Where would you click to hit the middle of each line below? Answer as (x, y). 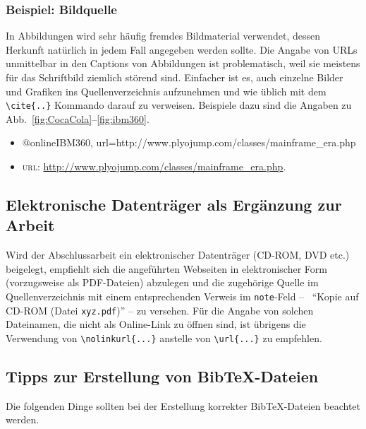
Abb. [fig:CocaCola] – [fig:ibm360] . (78, 118)
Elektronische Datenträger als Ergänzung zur (174, 205)
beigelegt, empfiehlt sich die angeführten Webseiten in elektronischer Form (166, 268)
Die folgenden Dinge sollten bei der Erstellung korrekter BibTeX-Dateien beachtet (183, 405)
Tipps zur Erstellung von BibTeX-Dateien (162, 376)
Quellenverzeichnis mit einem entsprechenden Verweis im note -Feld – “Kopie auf (182, 296)
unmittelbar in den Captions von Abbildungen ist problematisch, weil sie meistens (183, 63)
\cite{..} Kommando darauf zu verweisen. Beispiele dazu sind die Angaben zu (179, 105)
